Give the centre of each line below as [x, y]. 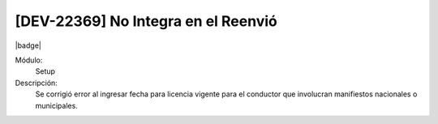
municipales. [57, 105]
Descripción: [36, 83]
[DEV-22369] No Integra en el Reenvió [146, 21]
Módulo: [29, 60]
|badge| [28, 45]
